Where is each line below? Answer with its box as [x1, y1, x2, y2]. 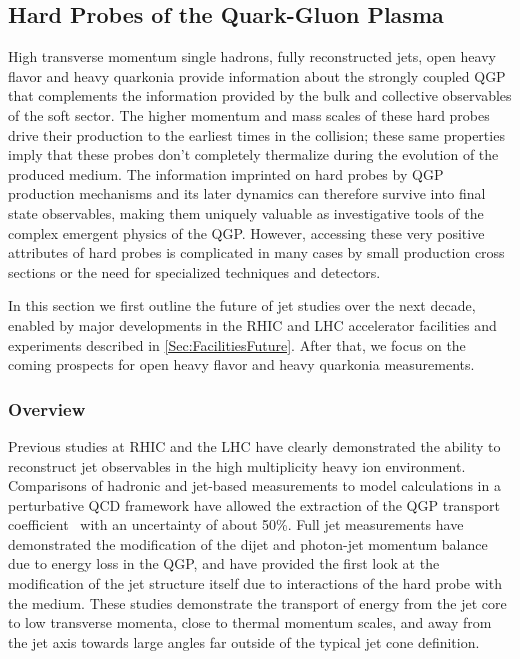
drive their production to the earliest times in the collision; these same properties [8, 124, 505, 145]
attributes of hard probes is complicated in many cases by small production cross [8, 242, 505, 263]
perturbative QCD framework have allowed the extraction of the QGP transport [8, 494, 501, 515]
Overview [8, 396, 86, 421]
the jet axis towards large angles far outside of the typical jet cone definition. [8, 631, 480, 652]
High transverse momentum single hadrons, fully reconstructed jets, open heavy [8, 46, 496, 67]
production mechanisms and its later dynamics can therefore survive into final [8, 183, 486, 204]
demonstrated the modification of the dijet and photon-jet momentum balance [8, 533, 488, 554]
